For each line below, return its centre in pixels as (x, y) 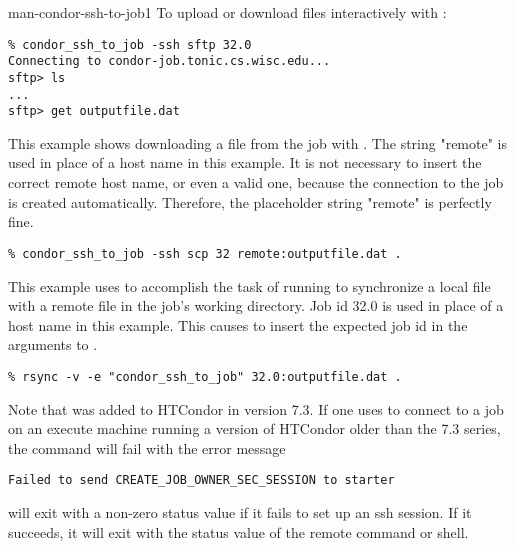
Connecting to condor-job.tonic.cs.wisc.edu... (169, 61)
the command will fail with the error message (147, 447)
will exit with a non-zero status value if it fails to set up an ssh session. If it (240, 511)
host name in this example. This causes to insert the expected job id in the (238, 324)
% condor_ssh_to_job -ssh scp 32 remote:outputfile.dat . (205, 253)
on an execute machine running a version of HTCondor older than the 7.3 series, (254, 428)
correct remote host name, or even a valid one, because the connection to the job (256, 182)
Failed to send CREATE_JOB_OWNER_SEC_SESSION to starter (201, 480)
